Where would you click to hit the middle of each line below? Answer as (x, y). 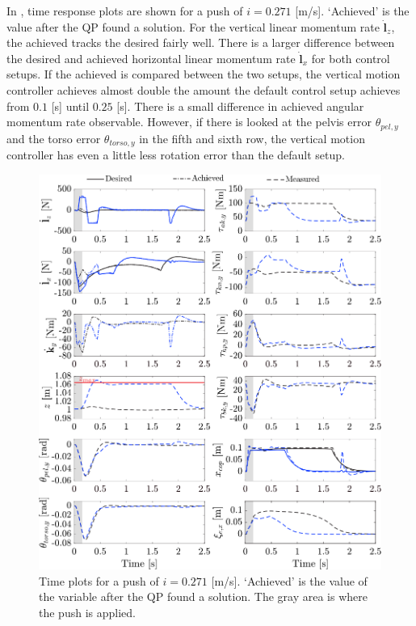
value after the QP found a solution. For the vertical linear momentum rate (193, 26)
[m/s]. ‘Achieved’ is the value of (289, 580)
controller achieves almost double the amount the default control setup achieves (204, 89)
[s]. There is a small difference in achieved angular (240, 106)
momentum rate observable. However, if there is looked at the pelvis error (189, 122)
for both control (351, 58)
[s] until (70, 106)
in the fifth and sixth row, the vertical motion (252, 138)
